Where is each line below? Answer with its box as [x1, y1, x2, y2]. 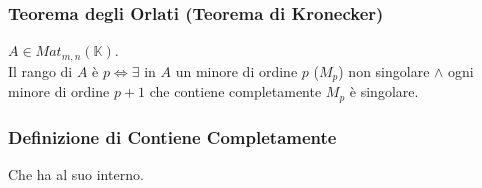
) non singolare [338, 60, 430, 81]
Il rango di [8, 60, 73, 81]
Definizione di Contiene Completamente [8, 124, 337, 149]
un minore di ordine [175, 60, 298, 81]
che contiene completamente [149, 81, 322, 102]
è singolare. [349, 81, 419, 102]
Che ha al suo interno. [8, 163, 144, 184]
